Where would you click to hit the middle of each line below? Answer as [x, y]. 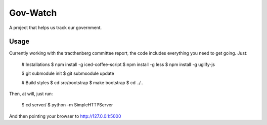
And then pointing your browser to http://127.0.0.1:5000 [65, 116]
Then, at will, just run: [31, 94]
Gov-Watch [33, 13]
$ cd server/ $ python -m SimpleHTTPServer [67, 105]
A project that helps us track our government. [55, 28]
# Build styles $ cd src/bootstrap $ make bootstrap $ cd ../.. [82, 82]
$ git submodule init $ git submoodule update [68, 73]
